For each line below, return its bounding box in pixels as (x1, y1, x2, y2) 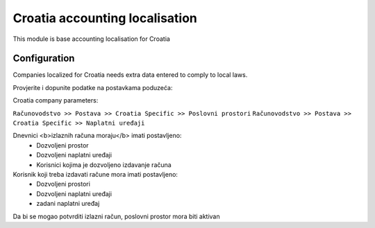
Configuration (12, 53, 75, 64)
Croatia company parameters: (12, 96, 99, 105)
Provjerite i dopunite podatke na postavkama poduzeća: (12, 83, 173, 91)
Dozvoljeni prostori (36, 180, 90, 188)
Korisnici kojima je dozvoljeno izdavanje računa (36, 160, 172, 169)
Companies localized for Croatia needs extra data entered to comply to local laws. (12, 71, 248, 79)
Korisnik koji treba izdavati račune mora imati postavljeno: (12, 170, 178, 178)
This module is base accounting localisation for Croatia (12, 35, 170, 43)
